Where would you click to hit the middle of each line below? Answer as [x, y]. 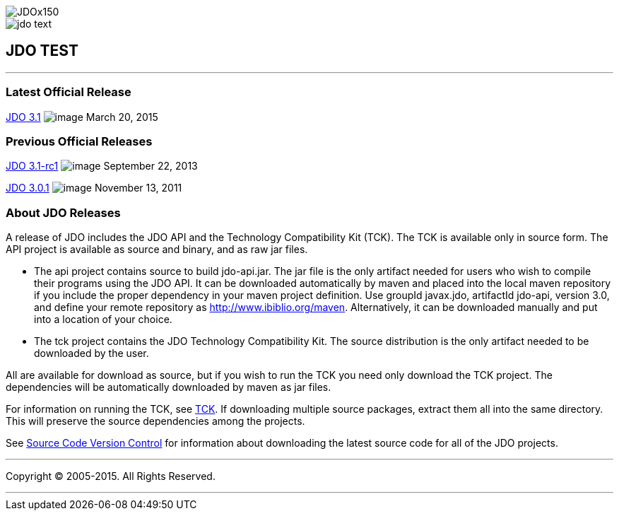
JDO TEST [42, 51]
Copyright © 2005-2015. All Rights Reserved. [111, 476]
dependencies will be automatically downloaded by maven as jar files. [169, 387]
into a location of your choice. [103, 319]
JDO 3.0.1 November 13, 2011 [94, 188]
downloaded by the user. [92, 353]
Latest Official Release [69, 92]
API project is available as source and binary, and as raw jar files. [157, 250]
